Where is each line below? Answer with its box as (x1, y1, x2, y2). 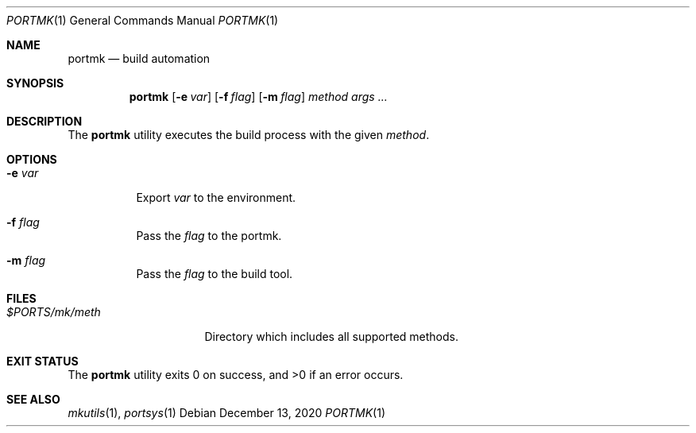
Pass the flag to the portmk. (136, 229, 282, 242)
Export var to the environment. (136, 191, 296, 204)
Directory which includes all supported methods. (204, 330, 459, 343)
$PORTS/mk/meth (6, 305, 101, 319)
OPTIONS (6, 153, 57, 166)
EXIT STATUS (6, 354, 79, 368)
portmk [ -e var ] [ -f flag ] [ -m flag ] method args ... (129, 90, 388, 103)
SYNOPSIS (6, 76, 64, 90)
